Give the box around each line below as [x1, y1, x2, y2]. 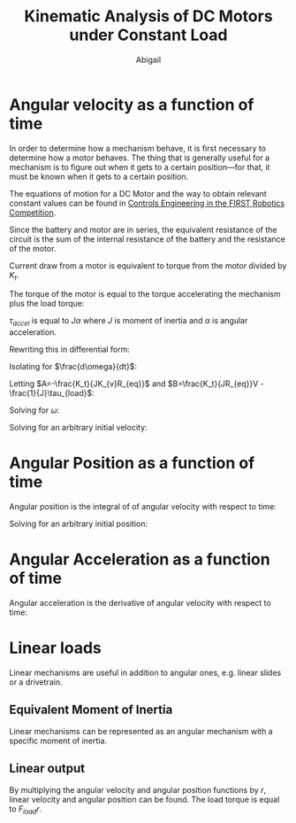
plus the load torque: [9, 299, 85, 309]
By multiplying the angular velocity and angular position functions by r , [9, 784, 267, 795]
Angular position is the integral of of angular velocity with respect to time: [9, 501, 277, 512]
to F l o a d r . [9, 804, 42, 816]
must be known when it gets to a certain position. [9, 171, 189, 182]
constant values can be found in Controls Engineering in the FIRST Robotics [9, 198, 285, 208]
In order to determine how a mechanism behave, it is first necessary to [9, 143, 267, 153]
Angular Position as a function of [9, 454, 255, 473]
